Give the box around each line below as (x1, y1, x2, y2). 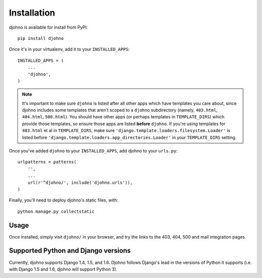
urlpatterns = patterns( (17, 159, 77, 165)
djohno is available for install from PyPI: (9, 24, 88, 30)
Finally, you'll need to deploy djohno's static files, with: (9, 197, 118, 203)
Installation (9, 7, 55, 18)
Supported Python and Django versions (9, 246, 131, 255)
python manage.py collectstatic (17, 208, 95, 214)
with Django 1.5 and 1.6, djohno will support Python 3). (9, 266, 117, 272)
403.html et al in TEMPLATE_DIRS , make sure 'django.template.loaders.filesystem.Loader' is (22, 128, 230, 133)
